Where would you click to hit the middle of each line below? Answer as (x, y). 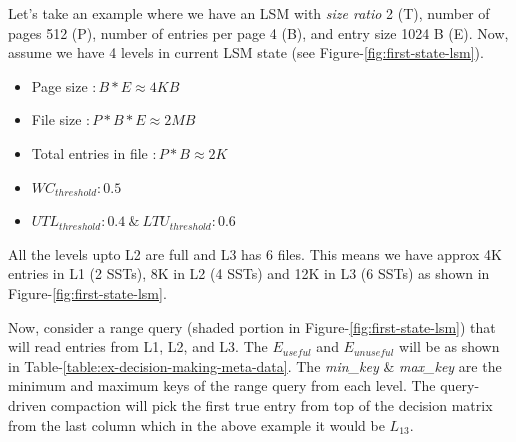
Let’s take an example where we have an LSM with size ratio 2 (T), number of (249, 13)
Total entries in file (89, 152)
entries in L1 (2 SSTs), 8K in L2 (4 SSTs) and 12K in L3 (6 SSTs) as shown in (249, 273)
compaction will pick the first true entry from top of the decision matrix (271, 404)
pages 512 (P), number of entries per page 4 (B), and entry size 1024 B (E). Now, (258, 32)
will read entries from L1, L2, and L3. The (138, 346)
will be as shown (449, 346)
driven (27, 404)
